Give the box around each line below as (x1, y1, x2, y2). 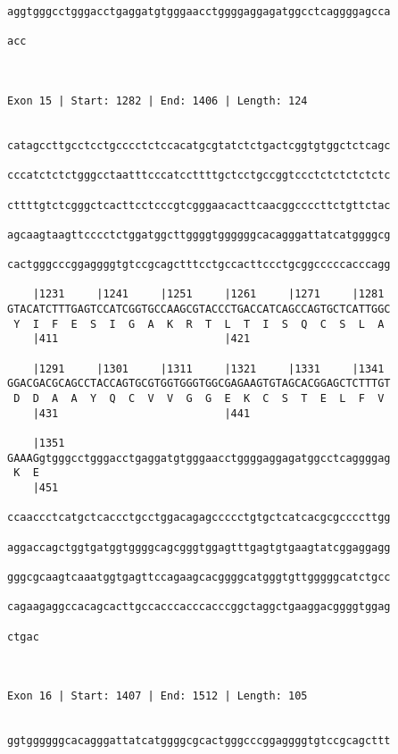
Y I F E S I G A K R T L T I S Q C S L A (13, 317, 385, 331)
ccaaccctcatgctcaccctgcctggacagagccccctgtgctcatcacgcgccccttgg (7, 511, 391, 524)
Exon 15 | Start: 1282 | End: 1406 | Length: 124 (7, 94, 308, 107)
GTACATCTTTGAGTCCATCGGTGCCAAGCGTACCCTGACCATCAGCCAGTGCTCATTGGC (7, 303, 391, 316)
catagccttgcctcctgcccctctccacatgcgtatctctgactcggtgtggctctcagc (7, 138, 391, 152)
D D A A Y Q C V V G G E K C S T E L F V (13, 392, 385, 406)
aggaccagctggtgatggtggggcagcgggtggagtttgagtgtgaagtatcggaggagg (7, 540, 391, 554)
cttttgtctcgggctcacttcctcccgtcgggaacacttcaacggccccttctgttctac (7, 198, 391, 212)
